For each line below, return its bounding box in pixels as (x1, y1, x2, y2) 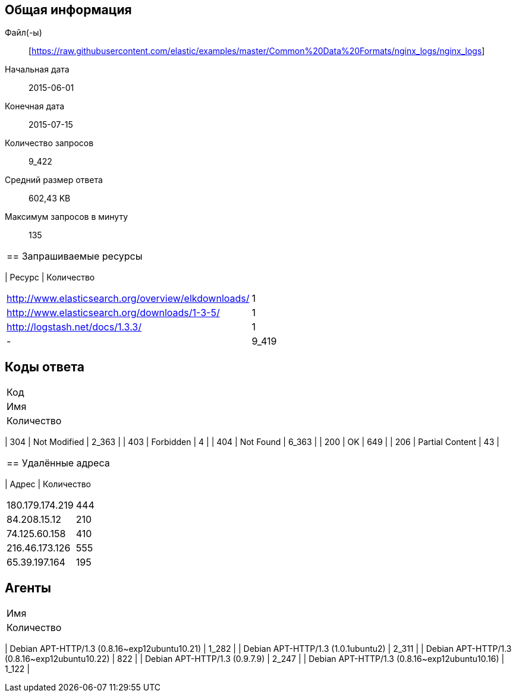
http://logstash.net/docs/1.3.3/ (7, 321, 141, 333)
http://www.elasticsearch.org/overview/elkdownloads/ (7, 292, 250, 305)
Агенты (5, 580, 51, 595)
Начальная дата (5, 64, 70, 75)
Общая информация (5, 2, 132, 17)
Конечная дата (5, 101, 65, 112)
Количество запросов (5, 138, 94, 149)
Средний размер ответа (5, 175, 103, 185)
